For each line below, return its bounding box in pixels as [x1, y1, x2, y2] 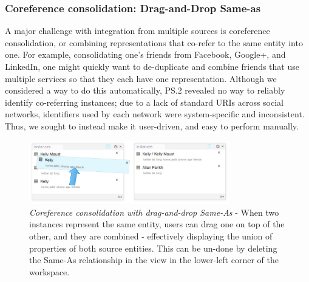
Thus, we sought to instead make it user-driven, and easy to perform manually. [5, 119, 299, 132]
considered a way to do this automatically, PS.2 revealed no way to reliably [5, 84, 285, 97]
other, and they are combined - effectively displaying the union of [29, 230, 273, 242]
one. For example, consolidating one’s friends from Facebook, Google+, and [5, 48, 286, 61]
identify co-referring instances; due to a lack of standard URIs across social [5, 95, 284, 108]
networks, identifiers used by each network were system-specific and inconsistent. [5, 108, 305, 120]
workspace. [29, 265, 70, 278]
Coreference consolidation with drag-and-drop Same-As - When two [29, 205, 279, 218]
